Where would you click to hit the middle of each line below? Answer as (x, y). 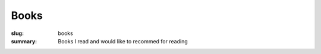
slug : (17, 33)
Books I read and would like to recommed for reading (123, 41)
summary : (24, 41)
